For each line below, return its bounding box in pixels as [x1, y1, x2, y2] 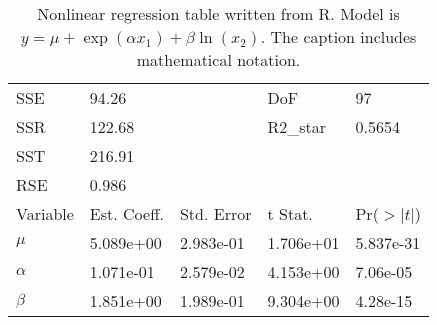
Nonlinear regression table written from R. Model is [37, 2, 400, 25]
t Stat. [267, 202, 313, 225]
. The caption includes [260, 25, 417, 48]
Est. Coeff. [89, 202, 164, 225]
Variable [16, 202, 74, 225]
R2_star [267, 115, 327, 138]
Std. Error [179, 202, 252, 225]
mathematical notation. [136, 48, 301, 71]
